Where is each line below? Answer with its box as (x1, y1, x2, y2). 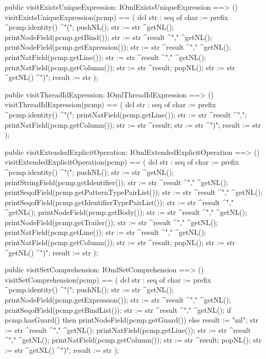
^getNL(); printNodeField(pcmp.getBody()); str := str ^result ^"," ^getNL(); (5, 207, 247, 217)
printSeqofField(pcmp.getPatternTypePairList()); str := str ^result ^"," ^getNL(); (5, 187, 263, 197)
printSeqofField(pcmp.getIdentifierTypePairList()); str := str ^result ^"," (5, 196, 234, 207)
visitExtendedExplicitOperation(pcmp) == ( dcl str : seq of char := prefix (5, 156, 239, 167)
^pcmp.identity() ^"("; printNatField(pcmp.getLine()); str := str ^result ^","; (5, 109, 247, 119)
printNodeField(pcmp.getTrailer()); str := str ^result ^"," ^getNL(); (5, 216, 218, 227)
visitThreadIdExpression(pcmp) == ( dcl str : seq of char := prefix (5, 99, 216, 110)
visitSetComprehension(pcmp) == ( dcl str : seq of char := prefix (5, 274, 211, 285)
